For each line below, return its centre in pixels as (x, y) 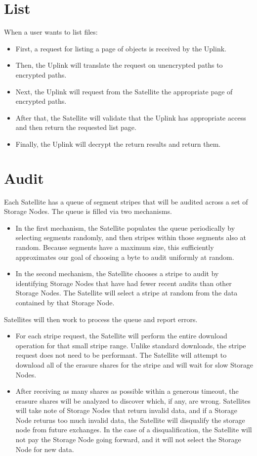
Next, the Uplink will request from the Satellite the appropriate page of (124, 91)
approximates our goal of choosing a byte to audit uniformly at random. (125, 257)
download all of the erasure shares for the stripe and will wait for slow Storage (134, 364)
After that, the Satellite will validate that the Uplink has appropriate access (131, 117)
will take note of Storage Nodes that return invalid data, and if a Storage (127, 410)
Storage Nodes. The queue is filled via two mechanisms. (88, 211)
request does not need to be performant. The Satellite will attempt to (121, 355)
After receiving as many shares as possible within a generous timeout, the (127, 391)
